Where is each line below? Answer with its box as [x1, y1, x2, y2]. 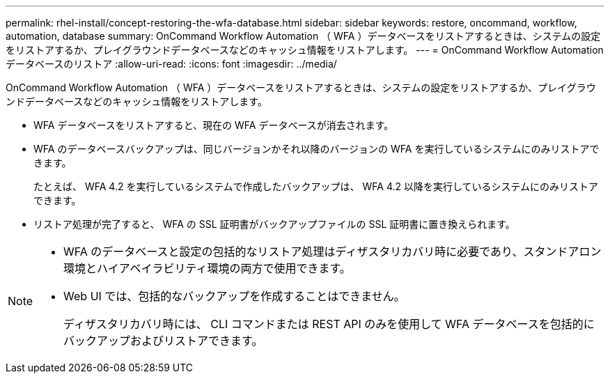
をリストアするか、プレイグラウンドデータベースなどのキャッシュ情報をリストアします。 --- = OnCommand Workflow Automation [6, 44, 604, 56]
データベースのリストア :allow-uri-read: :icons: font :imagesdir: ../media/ [6, 58, 337, 70]
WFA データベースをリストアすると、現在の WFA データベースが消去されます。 [33, 119, 394, 131]
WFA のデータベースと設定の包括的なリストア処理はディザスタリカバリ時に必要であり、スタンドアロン [63, 245, 602, 258]
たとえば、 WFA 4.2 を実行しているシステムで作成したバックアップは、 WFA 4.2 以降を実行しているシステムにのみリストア [33, 180, 599, 192]
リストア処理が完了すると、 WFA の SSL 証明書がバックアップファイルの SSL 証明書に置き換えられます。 [33, 218, 515, 230]
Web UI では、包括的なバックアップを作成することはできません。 [63, 289, 405, 303]
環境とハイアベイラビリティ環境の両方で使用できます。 [63, 261, 351, 275]
